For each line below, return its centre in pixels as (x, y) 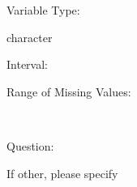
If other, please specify (62, 173)
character (30, 37)
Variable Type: (43, 10)
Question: (30, 145)
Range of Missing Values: (69, 91)
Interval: (27, 64)
